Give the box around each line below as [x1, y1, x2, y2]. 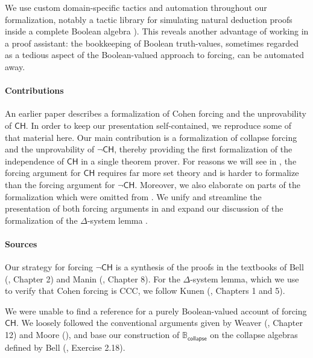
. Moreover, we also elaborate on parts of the [134, 178, 300, 190]
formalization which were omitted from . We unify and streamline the [5, 190, 262, 203]
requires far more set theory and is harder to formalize [97, 166, 299, 179]
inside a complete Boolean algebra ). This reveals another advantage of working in [5, 25, 309, 37]
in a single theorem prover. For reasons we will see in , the [81, 154, 297, 167]
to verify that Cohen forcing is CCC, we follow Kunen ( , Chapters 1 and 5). [5, 284, 285, 297]
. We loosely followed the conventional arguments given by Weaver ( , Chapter [16, 316, 303, 329]
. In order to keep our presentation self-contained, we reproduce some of [25, 119, 292, 131]
